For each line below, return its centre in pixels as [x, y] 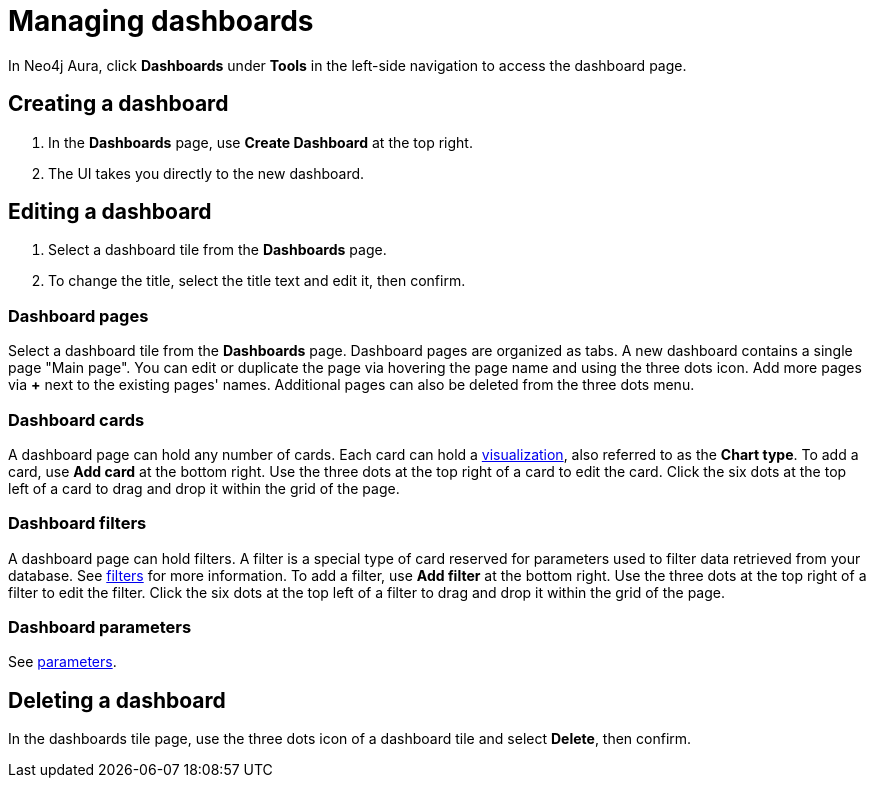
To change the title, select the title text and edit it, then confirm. [257, 281]
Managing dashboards [161, 21]
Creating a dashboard [118, 104]
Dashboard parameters [100, 627]
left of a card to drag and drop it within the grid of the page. [204, 488]
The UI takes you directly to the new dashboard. [206, 173]
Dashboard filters [77, 523]
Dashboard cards [76, 419]
